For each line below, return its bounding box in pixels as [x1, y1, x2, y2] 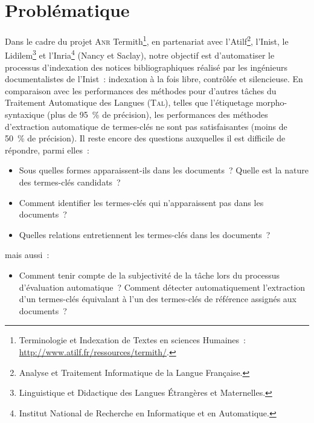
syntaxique [5, 108, 45, 120]
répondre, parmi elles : [5, 143, 89, 156]
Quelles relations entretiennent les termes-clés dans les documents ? [19, 228, 271, 241]
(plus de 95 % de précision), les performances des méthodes [47, 108, 268, 120]
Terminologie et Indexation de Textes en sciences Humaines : [19, 334, 246, 346]
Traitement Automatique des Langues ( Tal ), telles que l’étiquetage [5, 96, 254, 109]
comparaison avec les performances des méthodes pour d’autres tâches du [5, 84, 277, 97]
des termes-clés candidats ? [19, 175, 121, 188]
